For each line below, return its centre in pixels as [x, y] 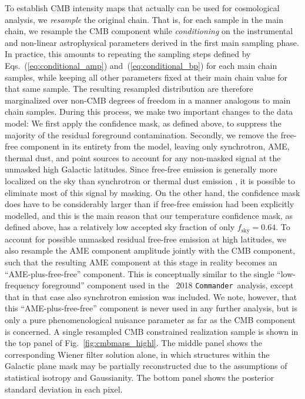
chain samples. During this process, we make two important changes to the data [149, 112]
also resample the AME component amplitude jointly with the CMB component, [150, 250]
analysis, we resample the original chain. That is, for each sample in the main [144, 19]
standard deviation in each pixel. [64, 389]
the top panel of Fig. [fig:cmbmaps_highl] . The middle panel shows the [133, 343]
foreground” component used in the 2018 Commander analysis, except [168, 285]
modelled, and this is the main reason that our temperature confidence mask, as [149, 215]
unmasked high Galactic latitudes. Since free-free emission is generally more [141, 169]
